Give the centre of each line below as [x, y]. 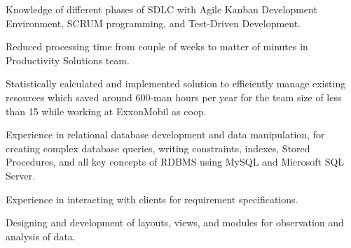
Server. [21, 175]
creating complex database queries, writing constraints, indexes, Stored [158, 148]
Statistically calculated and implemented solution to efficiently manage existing [176, 83]
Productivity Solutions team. [68, 60]
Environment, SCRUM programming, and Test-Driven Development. [153, 23]
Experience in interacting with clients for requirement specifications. [152, 199]
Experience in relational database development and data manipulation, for [165, 134]
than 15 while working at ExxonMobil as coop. [106, 111]
